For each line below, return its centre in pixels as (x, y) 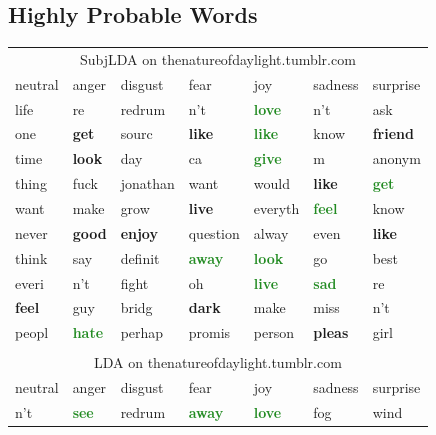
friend (393, 133)
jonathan (147, 183)
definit (140, 257)
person (273, 332)
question (214, 232)
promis (209, 332)
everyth (276, 208)
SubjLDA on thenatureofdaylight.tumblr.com (218, 58)
